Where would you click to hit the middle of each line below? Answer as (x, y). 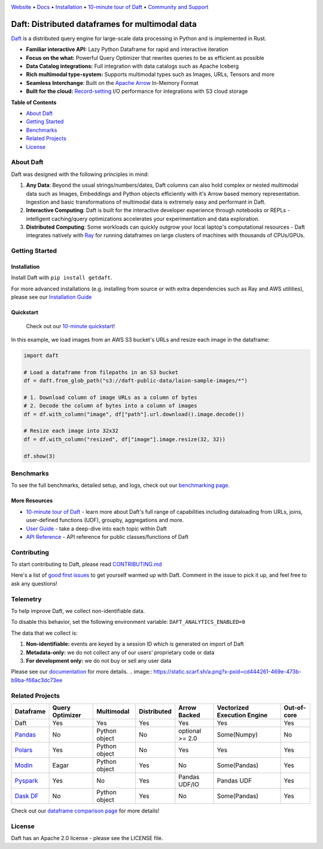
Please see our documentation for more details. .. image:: (82, 672)
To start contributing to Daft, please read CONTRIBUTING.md (86, 564)
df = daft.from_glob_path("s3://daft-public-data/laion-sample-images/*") (136, 381)
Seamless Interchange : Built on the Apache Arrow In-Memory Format (112, 83)
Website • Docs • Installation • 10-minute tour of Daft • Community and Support (110, 7)
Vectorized (233, 708)
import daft (41, 355)
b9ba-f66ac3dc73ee (37, 680)
